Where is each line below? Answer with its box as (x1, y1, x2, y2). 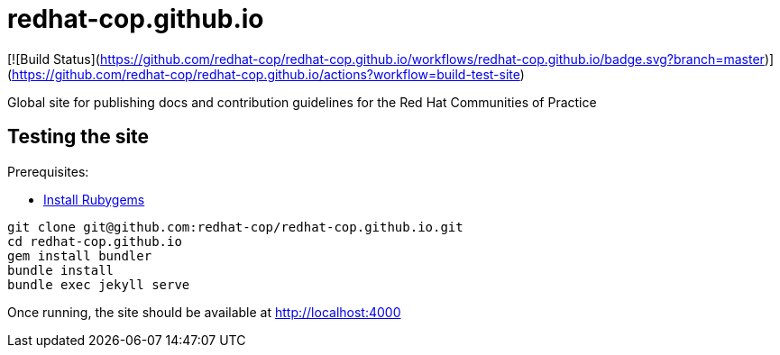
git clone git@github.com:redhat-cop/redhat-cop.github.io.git (7, 219, 463, 234)
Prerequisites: (7, 163, 89, 179)
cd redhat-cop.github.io (7, 233, 182, 249)
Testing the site (7, 125, 150, 149)
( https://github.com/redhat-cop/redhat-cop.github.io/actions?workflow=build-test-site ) (7, 66, 525, 82)
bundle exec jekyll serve (7, 277, 190, 292)
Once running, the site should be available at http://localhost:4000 (7, 304, 401, 320)
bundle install (7, 262, 115, 278)
